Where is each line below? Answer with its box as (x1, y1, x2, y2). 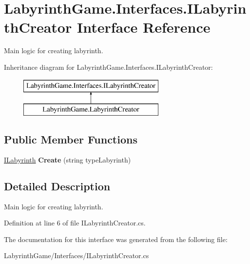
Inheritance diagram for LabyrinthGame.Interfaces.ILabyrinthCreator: (4, 61, 213, 72)
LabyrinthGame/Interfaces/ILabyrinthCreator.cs (4, 250, 149, 261)
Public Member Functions (4, 132, 137, 147)
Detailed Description (4, 178, 111, 193)
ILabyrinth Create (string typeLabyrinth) (4, 154, 131, 164)
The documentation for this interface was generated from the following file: (4, 234, 228, 244)
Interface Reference (77, 17, 211, 37)
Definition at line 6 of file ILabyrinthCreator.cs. (4, 218, 146, 228)
